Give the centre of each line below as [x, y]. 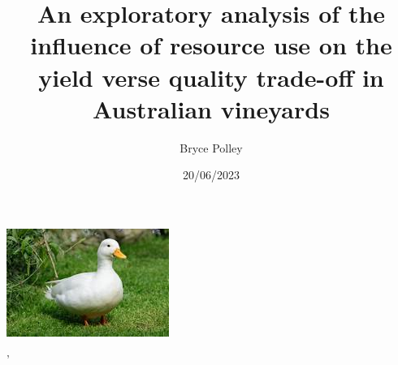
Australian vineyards [211, 108]
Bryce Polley [211, 147]
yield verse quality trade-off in [211, 77]
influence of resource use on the [211, 45]
